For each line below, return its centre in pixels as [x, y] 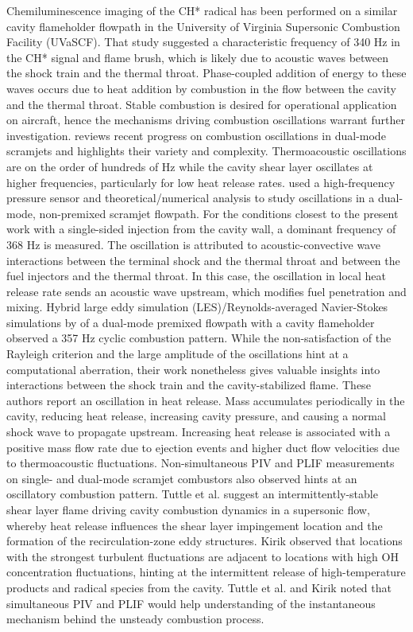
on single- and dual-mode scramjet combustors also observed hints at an [182, 478]
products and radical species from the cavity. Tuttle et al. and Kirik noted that [199, 587]
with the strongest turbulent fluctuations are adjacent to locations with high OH [203, 556]
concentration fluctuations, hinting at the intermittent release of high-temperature [206, 572]
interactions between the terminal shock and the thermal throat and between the [203, 260]
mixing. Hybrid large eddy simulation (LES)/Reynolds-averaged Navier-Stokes [197, 307]
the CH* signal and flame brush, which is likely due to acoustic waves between [198, 57]
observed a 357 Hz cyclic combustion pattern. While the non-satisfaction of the [199, 338]
